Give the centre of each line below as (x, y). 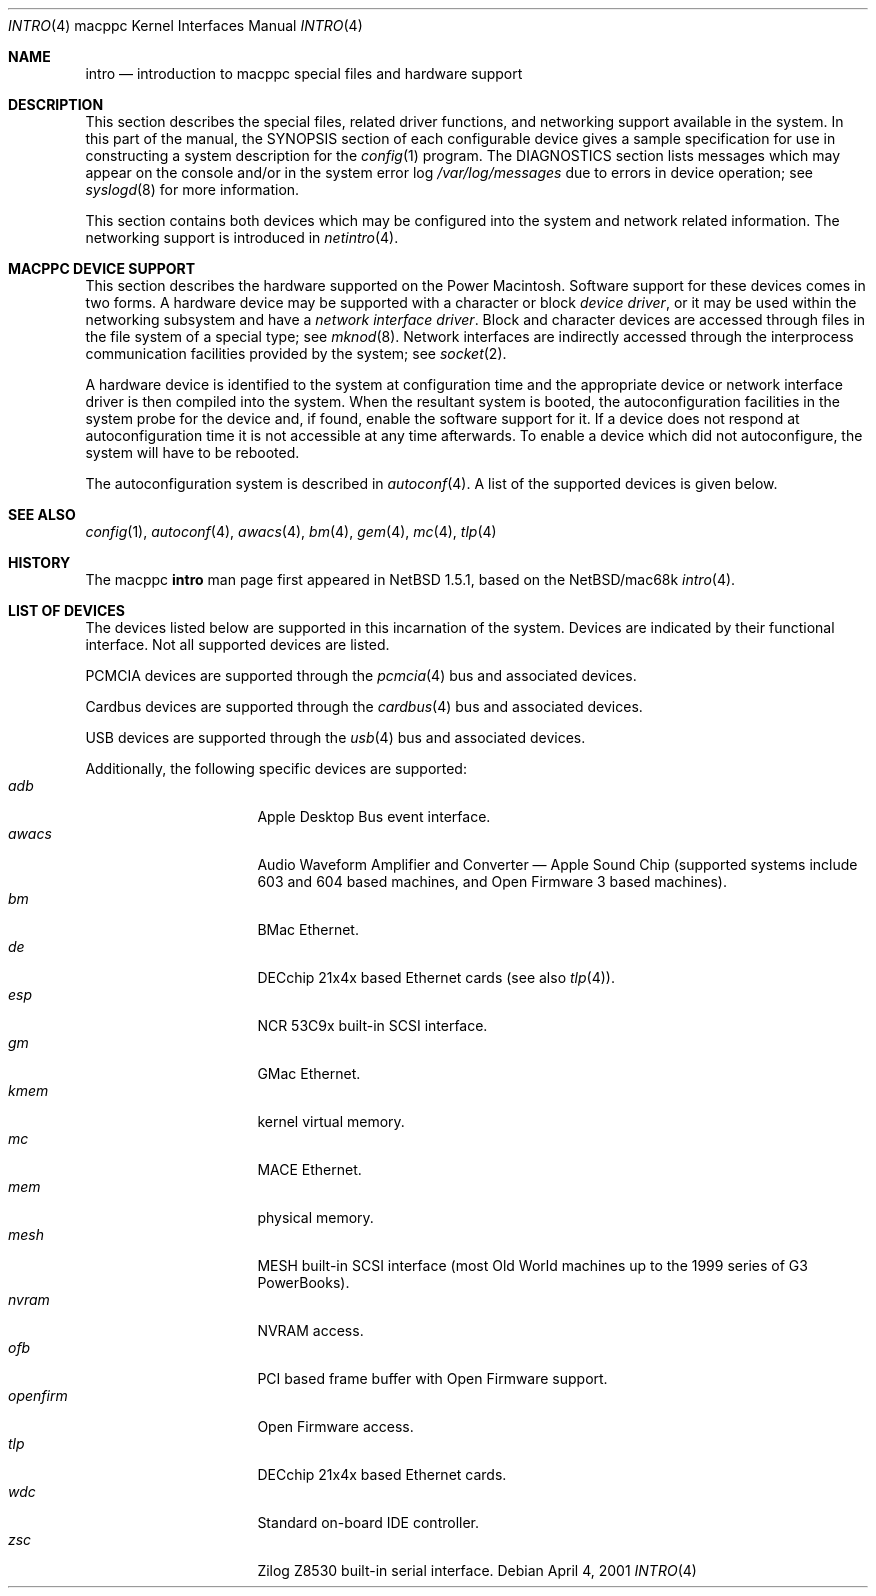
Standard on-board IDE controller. (368, 1522)
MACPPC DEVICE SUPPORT (102, 268)
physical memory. (315, 1217)
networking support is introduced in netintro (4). (242, 237)
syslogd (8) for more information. (192, 189)
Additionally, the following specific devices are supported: (276, 768)
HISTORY (39, 562)
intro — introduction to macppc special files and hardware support (304, 73)
